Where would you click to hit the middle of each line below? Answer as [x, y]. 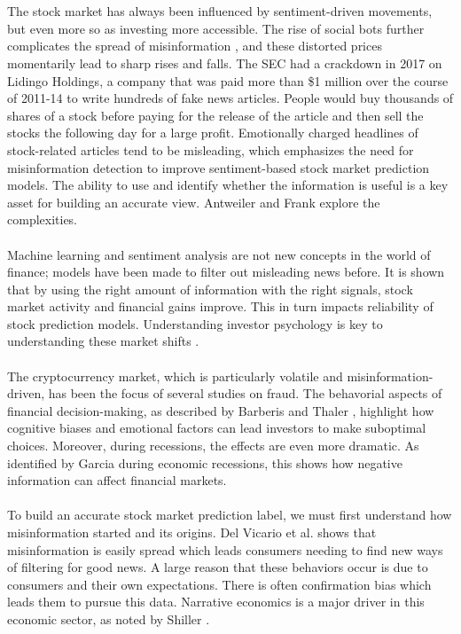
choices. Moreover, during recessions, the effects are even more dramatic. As [213, 446]
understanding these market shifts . [103, 341]
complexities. [43, 219]
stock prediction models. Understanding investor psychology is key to [195, 323]
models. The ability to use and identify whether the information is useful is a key [228, 185]
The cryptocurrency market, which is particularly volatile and [175, 376]
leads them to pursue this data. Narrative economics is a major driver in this [216, 602]
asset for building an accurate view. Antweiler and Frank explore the [194, 202]
